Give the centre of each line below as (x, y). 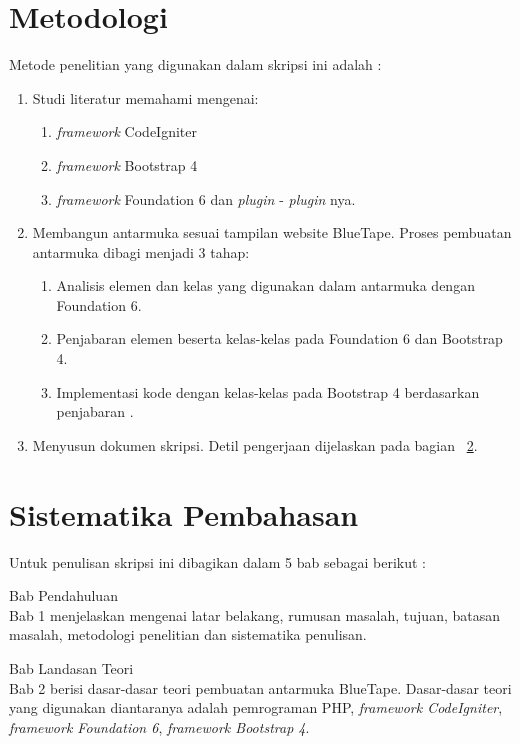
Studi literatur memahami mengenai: (145, 97)
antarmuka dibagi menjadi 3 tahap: (141, 251)
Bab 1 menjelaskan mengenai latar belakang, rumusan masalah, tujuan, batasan (255, 614)
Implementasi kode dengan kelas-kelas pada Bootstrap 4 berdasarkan (268, 391)
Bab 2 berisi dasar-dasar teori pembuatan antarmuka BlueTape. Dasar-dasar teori (260, 687)
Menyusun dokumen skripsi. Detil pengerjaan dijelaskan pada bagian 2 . (255, 444)
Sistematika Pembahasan (184, 513)
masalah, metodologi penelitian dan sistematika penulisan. (188, 634)
